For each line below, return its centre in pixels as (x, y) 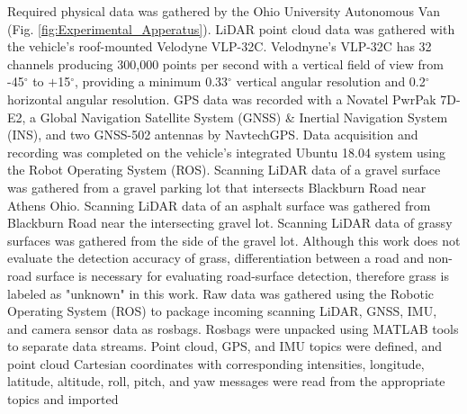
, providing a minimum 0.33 (152, 81)
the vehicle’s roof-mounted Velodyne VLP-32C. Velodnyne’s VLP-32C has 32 (220, 46)
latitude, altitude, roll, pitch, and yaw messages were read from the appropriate (226, 381)
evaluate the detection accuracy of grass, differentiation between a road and (216, 258)
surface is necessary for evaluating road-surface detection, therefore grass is (242, 275)
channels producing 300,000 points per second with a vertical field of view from (225, 63)
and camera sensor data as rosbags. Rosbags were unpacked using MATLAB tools (233, 328)
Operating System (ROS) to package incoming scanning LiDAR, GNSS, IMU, (222, 311)
